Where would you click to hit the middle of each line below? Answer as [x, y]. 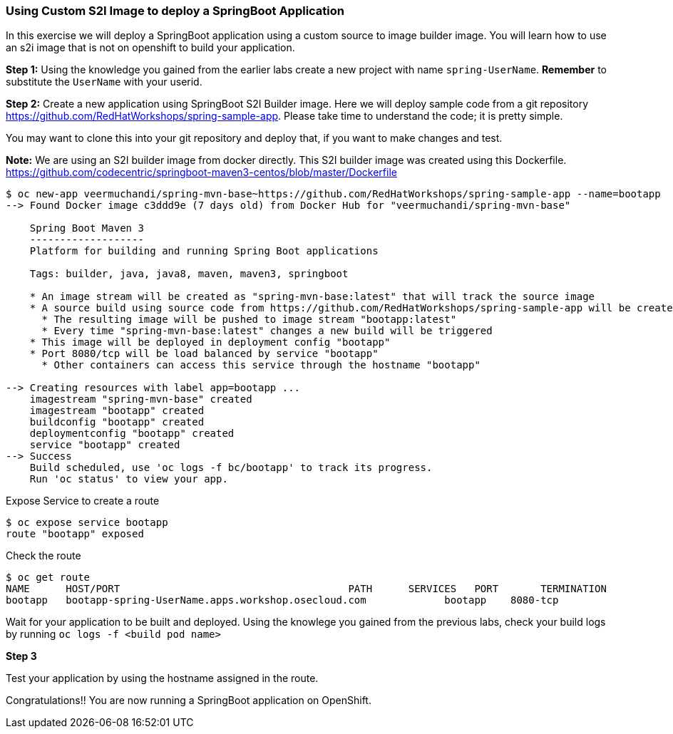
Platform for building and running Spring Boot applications [204, 251]
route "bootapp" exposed [75, 534]
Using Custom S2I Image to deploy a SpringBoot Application [175, 11]
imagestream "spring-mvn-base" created [141, 399]
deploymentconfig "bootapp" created [132, 434]
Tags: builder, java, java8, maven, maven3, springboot [189, 274]
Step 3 [21, 656]
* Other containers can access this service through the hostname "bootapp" [261, 365]
